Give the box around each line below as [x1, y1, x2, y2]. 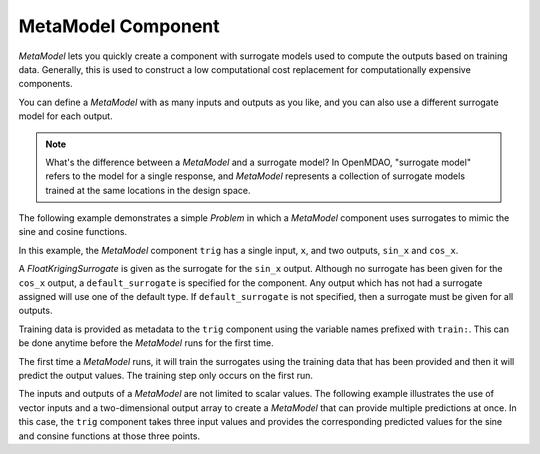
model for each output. [18, 110, 114, 122]
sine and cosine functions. [18, 226, 128, 238]
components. [18, 78, 74, 90]
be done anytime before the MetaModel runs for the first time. [18, 337, 274, 349]
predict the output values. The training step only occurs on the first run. [18, 369, 314, 381]
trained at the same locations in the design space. [45, 184, 251, 196]
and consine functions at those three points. [18, 430, 200, 442]
